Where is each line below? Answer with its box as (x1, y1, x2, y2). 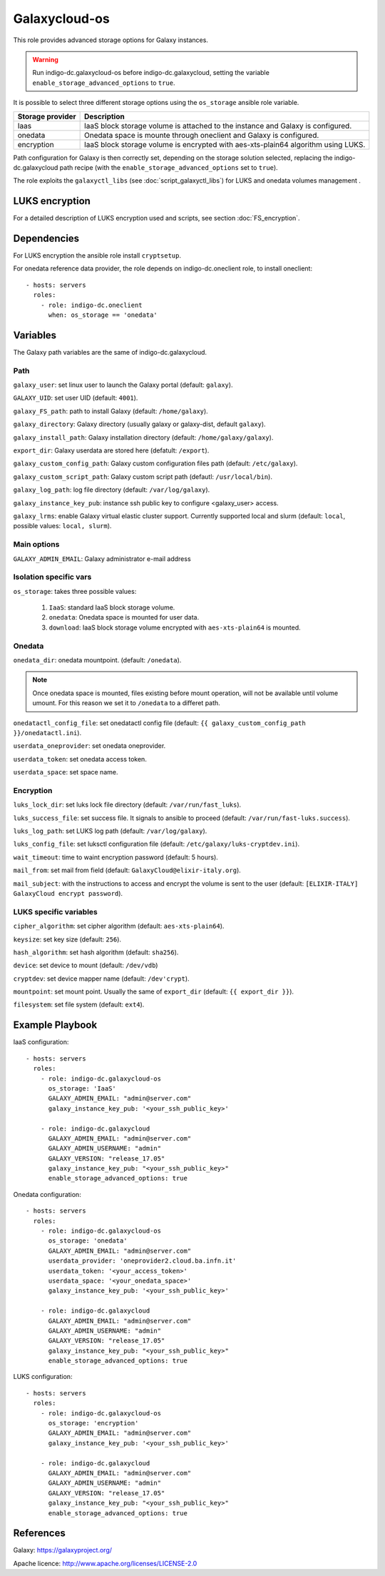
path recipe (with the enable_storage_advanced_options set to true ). (59, 163, 278, 171)
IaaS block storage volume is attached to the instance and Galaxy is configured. (84, 121, 352, 131)
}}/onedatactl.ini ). (13, 728, 82, 737)
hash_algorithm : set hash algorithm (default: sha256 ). (13, 948, 179, 956)
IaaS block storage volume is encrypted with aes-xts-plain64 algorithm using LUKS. (84, 139, 366, 149)
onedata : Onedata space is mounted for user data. (48, 613, 200, 622)
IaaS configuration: (13, 1038, 69, 1046)
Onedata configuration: (13, 1190, 81, 1198)
